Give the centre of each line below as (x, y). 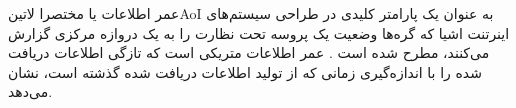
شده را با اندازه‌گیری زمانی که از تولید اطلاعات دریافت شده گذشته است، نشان (245, 71)
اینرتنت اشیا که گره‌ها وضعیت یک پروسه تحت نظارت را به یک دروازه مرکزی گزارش (259, 32)
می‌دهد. (30, 91)
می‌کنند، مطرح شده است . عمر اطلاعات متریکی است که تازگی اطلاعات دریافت (249, 52)
